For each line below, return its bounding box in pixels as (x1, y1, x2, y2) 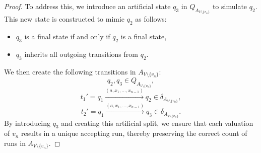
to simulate (212, 1, 247, 11)
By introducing (4, 117, 51, 128)
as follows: (135, 14, 167, 24)
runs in (4, 137, 26, 148)
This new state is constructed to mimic (4, 14, 125, 24)
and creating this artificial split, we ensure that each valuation (61, 117, 253, 128)
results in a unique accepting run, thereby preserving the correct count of (21, 128, 247, 138)
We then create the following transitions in (4, 66, 136, 76)
